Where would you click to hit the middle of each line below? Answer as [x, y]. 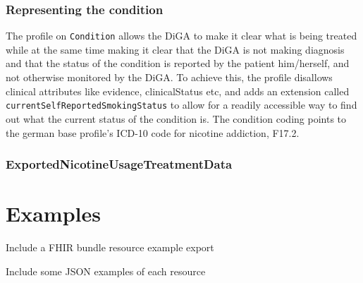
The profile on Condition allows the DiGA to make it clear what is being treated [181, 36]
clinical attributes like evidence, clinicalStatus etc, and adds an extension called [178, 91]
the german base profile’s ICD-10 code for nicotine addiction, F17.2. [153, 132]
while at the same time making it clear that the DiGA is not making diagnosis [175, 49]
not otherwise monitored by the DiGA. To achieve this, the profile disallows [169, 77]
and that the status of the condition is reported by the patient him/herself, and [178, 63]
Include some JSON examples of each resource [106, 271]
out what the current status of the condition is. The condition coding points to [176, 118]
